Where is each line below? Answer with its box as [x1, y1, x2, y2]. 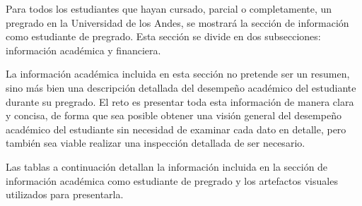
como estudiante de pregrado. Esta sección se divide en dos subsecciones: [6, 29, 321, 44]
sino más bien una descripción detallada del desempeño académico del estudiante [6, 80, 356, 95]
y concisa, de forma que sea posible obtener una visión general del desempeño [6, 108, 341, 123]
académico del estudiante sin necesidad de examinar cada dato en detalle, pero [6, 121, 346, 136]
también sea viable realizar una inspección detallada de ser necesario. [6, 135, 305, 150]
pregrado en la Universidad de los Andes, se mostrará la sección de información [6, 15, 349, 30]
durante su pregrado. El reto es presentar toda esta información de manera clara [6, 94, 354, 109]
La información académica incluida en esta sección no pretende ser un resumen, [6, 66, 350, 81]
